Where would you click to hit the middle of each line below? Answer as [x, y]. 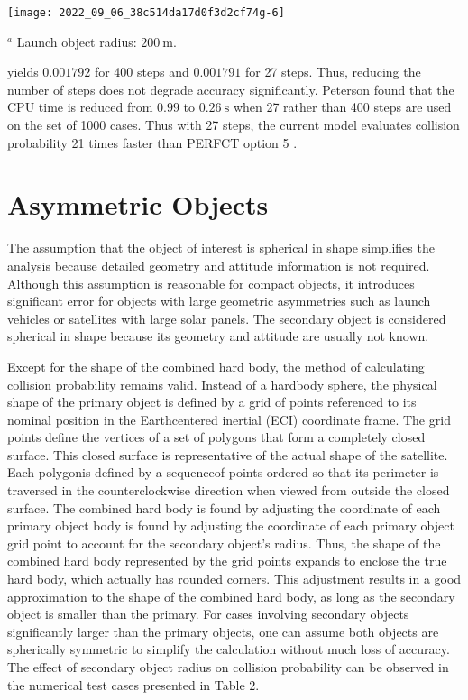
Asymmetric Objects [138, 204]
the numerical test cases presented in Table [126, 684]
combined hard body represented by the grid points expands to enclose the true [227, 561]
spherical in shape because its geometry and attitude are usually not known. [218, 336]
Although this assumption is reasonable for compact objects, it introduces [211, 283]
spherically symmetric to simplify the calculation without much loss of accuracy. [229, 649]
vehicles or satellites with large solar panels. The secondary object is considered [227, 318]
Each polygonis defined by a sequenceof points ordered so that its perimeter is [223, 472]
